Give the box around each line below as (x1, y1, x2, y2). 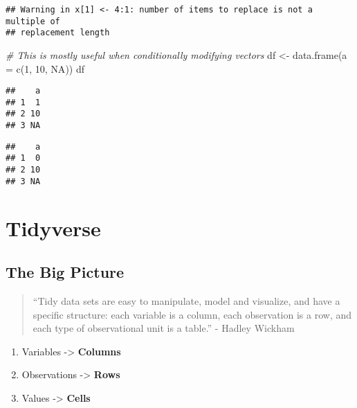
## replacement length (6, 28, 110, 38)
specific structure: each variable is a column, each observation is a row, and (33, 307, 352, 321)
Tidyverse (6, 213, 101, 242)
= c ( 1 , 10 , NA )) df (6, 61, 84, 76)
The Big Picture (6, 261, 125, 283)
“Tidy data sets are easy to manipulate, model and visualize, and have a (33, 293, 340, 308)
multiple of (6, 16, 60, 26)
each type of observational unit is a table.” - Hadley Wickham (33, 321, 295, 335)
